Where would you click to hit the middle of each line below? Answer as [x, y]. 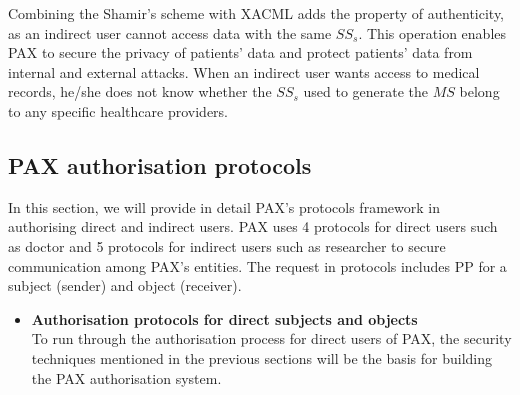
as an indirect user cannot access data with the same [170, 32]
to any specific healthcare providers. [118, 110]
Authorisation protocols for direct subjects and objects [224, 318]
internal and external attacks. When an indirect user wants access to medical [244, 71]
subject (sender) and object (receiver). [125, 285]
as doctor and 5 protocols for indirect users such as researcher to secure [227, 245]
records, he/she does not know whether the [140, 91]
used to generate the [366, 91]
